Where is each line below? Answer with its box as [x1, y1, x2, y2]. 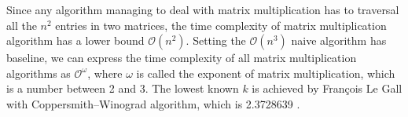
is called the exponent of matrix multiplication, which [136, 64, 395, 81]
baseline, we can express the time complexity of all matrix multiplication [6, 49, 357, 66]
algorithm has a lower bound [6, 32, 145, 49]
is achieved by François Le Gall [252, 80, 402, 97]
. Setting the [186, 32, 246, 49]
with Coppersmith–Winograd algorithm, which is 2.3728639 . [6, 95, 300, 112]
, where [87, 64, 123, 81]
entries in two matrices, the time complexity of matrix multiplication [55, 16, 387, 33]
